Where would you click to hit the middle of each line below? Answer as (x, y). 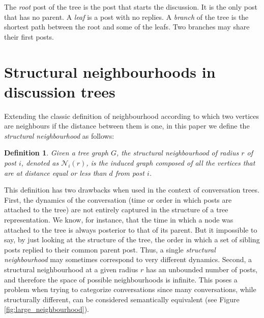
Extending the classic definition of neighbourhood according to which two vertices (132, 116)
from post (130, 172)
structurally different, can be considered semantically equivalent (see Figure (122, 299)
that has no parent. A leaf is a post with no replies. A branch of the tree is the (126, 17)
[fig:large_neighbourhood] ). (47, 309)
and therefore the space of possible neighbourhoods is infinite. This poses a (121, 279)
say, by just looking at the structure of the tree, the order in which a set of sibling (132, 240)
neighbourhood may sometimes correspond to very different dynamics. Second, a (128, 259)
